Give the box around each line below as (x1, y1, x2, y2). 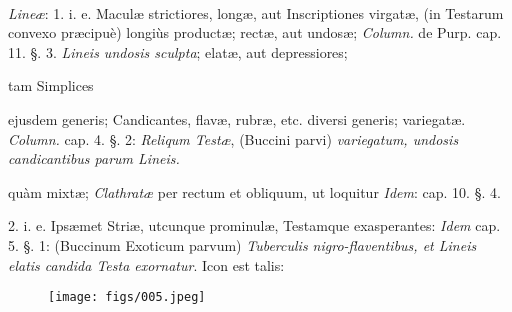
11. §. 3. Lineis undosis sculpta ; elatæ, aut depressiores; (8, 41, 348, 62)
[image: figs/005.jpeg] (48, 290, 206, 305)
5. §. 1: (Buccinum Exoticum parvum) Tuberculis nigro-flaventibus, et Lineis (8, 234, 477, 255)
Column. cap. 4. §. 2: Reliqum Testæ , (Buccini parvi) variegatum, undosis (8, 128, 459, 149)
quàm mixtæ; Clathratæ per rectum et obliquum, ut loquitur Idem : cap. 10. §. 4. (8, 181, 501, 202)
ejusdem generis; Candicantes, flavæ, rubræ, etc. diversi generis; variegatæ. (8, 108, 466, 129)
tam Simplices (8, 75, 94, 96)
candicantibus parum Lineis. (8, 148, 180, 169)
